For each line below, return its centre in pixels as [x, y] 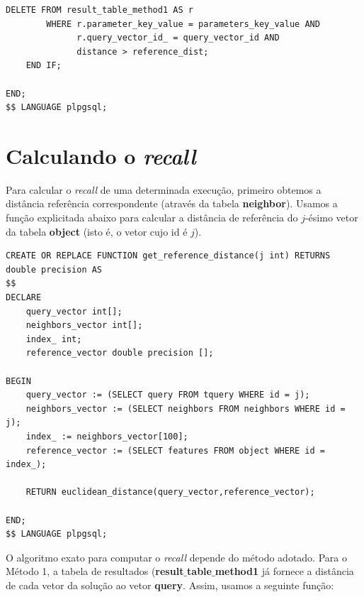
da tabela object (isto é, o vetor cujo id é [97, 231]
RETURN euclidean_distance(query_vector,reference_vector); [170, 492]
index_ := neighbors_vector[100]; [107, 436]
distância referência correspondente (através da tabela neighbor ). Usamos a [172, 203]
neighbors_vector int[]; [84, 325]
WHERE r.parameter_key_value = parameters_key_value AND [183, 24]
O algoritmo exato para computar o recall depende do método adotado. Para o [176, 557]
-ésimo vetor [331, 218]
